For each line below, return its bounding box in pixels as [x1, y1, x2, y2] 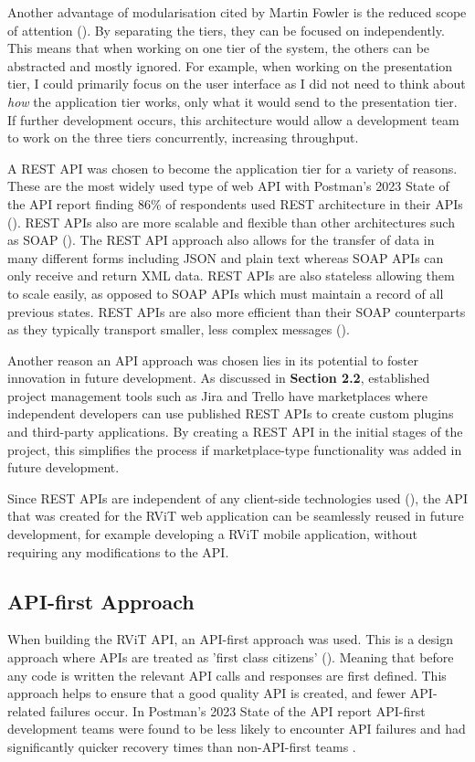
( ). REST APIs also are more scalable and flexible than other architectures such [7, 212, 455, 231]
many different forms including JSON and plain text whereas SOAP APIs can [7, 248, 444, 267]
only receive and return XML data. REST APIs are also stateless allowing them [7, 266, 455, 285]
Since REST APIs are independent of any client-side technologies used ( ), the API [7, 488, 468, 507]
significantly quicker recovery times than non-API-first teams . [7, 736, 356, 756]
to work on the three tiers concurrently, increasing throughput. [7, 128, 359, 147]
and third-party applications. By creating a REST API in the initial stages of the [7, 422, 463, 441]
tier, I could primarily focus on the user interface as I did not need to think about [7, 74, 466, 93]
